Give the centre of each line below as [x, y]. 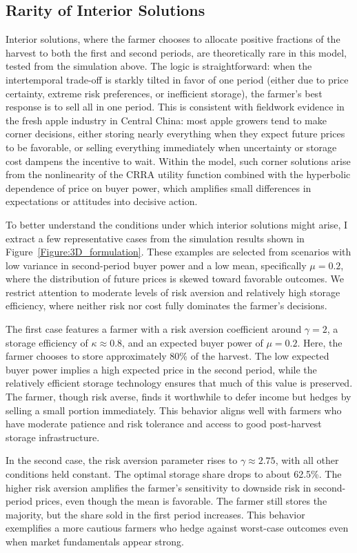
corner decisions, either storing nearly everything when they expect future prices [175, 134]
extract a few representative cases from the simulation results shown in [155, 238]
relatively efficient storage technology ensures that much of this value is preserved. [179, 383]
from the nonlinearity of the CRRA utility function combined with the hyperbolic [178, 174]
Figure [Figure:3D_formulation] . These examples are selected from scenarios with [178, 252]
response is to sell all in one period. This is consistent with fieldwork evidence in [175, 107]
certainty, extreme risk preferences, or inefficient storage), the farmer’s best [164, 93]
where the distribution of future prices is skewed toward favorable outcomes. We [175, 279]
